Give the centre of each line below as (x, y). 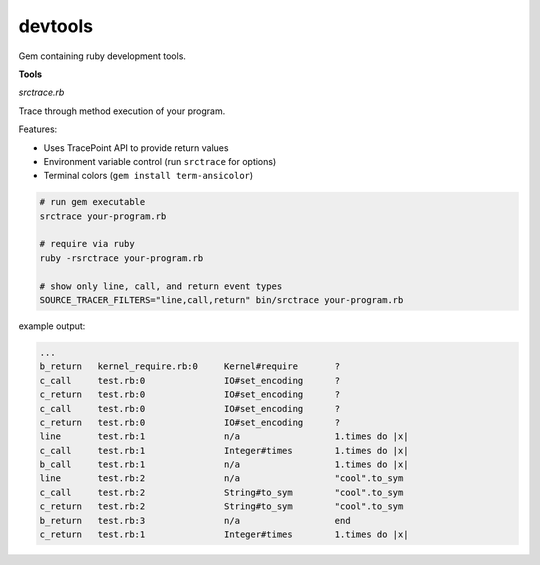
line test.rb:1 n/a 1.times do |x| (224, 436)
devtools (56, 26)
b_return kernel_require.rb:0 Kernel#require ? (190, 366)
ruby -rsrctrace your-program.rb (121, 258)
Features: (38, 129)
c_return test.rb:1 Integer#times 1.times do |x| (224, 534)
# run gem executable (92, 202)
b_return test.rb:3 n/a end (195, 520)
